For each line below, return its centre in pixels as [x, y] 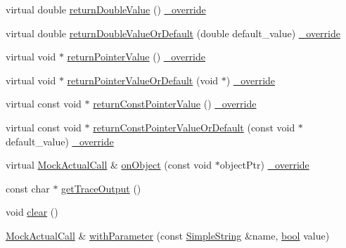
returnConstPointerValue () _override [175, 104]
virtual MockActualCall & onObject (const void [109, 165]
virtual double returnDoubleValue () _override [106, 9]
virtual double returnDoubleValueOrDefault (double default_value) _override [173, 33]
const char [28, 188]
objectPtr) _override [264, 165]
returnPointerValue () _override [136, 57]
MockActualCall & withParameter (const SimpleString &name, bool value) [168, 235]
